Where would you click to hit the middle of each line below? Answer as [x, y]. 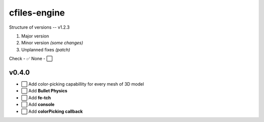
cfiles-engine [37, 13]
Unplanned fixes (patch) [46, 50]
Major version [35, 36]
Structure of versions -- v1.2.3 [39, 27]
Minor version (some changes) [52, 43]
